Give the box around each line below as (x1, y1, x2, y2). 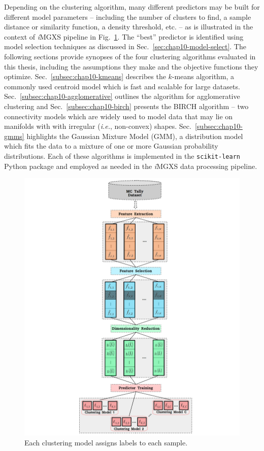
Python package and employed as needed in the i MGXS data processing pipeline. (4, 160, 257, 171)
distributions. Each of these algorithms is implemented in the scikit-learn (4, 150, 240, 161)
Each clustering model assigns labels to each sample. (24, 437, 188, 447)
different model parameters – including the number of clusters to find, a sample (4, 11, 251, 22)
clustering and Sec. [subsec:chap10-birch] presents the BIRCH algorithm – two (4, 100, 249, 111)
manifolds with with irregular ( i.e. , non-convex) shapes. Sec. (4, 121, 191, 131)
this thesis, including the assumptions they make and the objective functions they (4, 61, 258, 72)
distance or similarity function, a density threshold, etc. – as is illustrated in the (4, 21, 253, 32)
